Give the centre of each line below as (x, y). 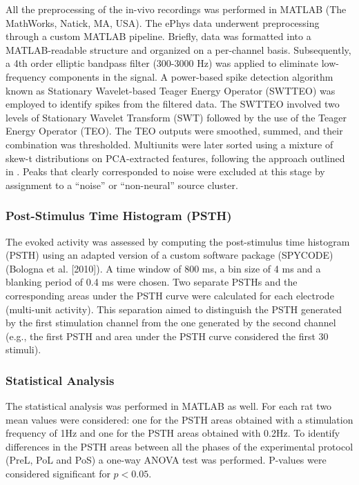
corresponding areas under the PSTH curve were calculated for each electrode (170, 295)
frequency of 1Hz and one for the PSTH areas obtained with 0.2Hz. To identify (173, 433)
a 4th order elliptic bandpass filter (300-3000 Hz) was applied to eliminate (162, 63)
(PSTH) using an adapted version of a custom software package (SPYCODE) (169, 255)
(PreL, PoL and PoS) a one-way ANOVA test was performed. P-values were (166, 460)
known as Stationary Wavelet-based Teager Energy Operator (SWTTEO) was (171, 90)
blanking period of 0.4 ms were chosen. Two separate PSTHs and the (152, 282)
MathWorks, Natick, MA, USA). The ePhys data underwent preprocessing (163, 22)
